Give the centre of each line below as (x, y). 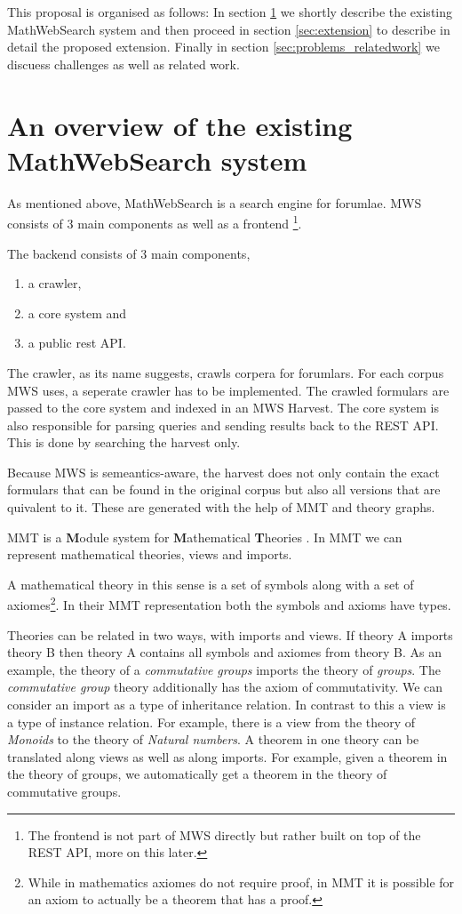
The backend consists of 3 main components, (129, 253)
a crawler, (55, 283)
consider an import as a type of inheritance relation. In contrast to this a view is (227, 705)
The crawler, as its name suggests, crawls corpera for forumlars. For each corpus (226, 372)
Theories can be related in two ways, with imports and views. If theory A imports (230, 634)
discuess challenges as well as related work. (123, 64)
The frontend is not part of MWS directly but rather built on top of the (224, 834)
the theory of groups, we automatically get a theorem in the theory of (197, 774)
